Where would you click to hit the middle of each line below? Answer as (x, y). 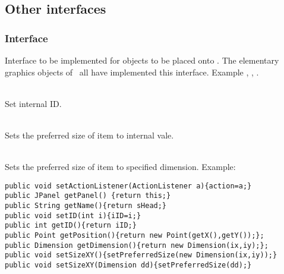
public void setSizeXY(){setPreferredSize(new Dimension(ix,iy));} (141, 255)
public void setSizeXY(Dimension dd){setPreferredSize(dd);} (128, 265)
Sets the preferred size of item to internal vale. (89, 135)
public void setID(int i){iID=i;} (73, 215)
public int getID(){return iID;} (71, 226)
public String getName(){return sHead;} (86, 206)
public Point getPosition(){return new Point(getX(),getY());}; (135, 236)
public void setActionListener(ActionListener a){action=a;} (128, 186)
